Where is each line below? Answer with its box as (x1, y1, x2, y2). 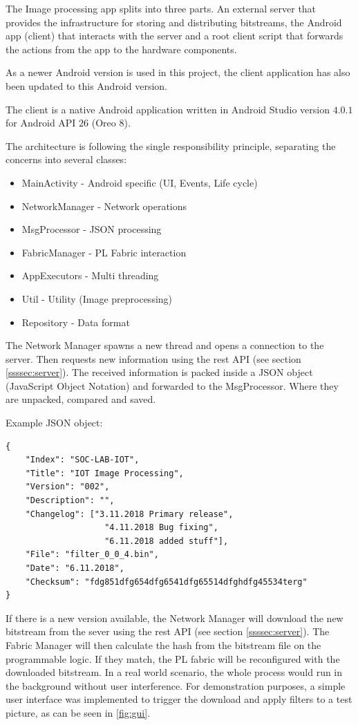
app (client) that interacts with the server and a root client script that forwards (6, 28, 343, 43)
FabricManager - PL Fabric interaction (21, 245, 187, 259)
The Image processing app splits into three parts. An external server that (6, 1, 317, 15)
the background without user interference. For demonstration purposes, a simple (6, 678, 346, 693)
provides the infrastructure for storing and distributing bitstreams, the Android (6, 15, 342, 29)
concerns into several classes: (6, 152, 127, 167)
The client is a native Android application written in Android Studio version (6, 102, 330, 116)
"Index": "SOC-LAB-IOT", (25, 455, 140, 465)
